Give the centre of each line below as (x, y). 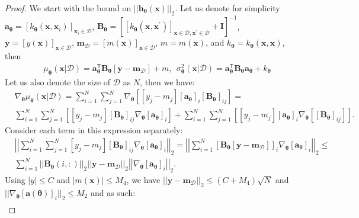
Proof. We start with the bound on (68, 8)
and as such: (113, 192)
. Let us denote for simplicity (227, 8)
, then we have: (167, 81)
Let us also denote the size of (58, 81)
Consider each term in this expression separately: (94, 130)
